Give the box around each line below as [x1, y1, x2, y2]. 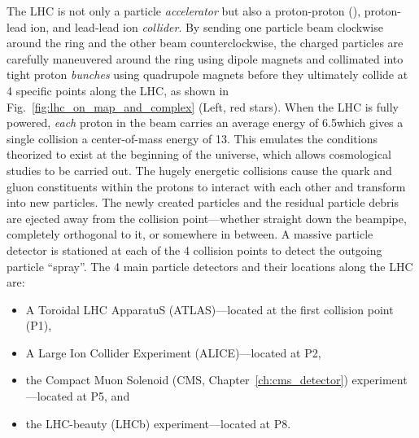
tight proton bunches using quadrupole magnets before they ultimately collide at [7, 66, 408, 83]
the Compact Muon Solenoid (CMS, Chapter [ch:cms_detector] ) [25, 371, 348, 388]
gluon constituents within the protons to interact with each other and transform [7, 177, 406, 195]
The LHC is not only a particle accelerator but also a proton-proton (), [7, 2, 361, 19]
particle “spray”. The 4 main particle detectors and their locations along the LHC [7, 257, 413, 274]
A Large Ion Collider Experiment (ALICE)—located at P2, [25, 344, 321, 361]
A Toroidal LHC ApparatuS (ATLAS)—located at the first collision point [25, 300, 394, 318]
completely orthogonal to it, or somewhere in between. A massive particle [7, 226, 373, 243]
